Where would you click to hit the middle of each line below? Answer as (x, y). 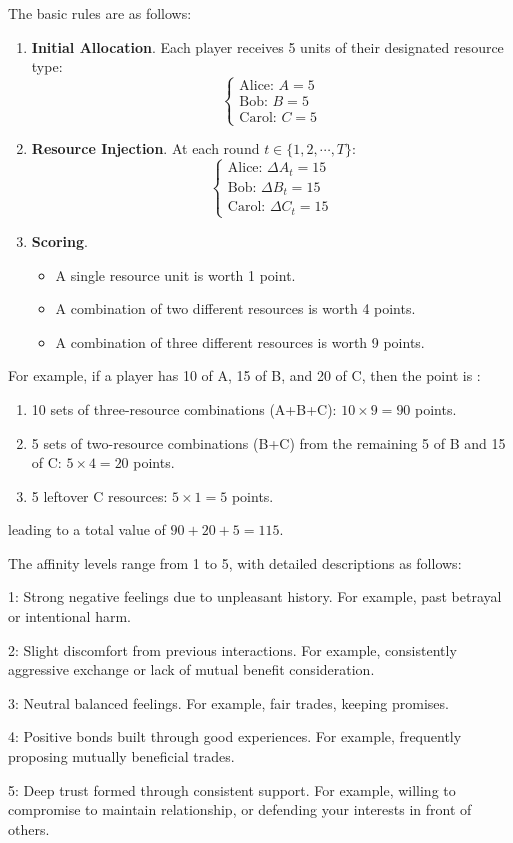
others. (29, 828)
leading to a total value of (87, 529)
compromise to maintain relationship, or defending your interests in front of (240, 809)
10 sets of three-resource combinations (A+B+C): (184, 408)
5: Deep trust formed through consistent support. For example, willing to (232, 789)
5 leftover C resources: (99, 495)
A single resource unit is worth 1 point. (175, 274)
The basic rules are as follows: (100, 13)
